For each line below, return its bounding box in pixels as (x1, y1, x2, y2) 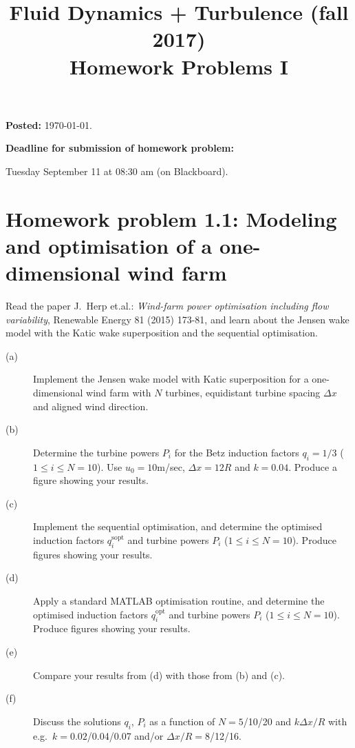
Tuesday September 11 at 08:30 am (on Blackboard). (6, 163, 228, 178)
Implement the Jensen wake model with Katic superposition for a (33, 372, 309, 386)
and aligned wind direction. (33, 398, 149, 413)
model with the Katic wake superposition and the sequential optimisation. (6, 325, 318, 340)
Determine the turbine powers (33, 445, 160, 459)
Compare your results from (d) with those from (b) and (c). (33, 667, 285, 682)
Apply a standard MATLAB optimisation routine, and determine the (33, 593, 325, 607)
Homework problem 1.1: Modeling (6, 204, 337, 232)
